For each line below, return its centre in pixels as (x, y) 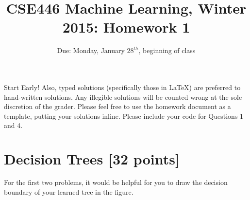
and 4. (13, 125)
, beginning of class (167, 50)
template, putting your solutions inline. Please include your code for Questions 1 (124, 116)
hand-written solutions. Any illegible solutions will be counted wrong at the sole (123, 97)
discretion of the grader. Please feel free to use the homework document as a (117, 106)
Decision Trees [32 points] (92, 159)
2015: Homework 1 (126, 27)
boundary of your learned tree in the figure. (69, 191)
